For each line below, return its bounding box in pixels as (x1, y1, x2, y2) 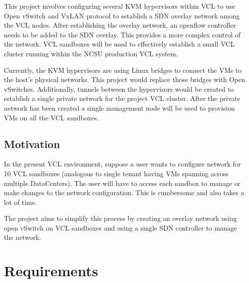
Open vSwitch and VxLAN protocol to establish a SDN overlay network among (4, 10, 240, 20)
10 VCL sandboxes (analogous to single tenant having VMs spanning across (4, 168, 229, 178)
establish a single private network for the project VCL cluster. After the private (4, 93, 240, 103)
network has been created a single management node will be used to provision (4, 102, 235, 113)
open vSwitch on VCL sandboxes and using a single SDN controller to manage (4, 222, 237, 233)
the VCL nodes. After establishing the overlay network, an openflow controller (4, 20, 236, 30)
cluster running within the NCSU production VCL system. (4, 48, 178, 58)
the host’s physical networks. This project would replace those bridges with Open (4, 74, 246, 84)
